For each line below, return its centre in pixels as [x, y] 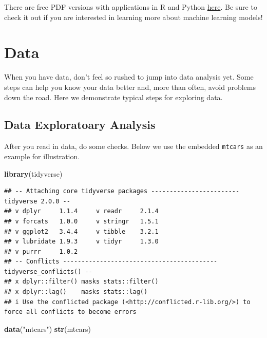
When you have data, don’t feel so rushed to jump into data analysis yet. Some [129, 77]
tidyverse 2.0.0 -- [37, 201]
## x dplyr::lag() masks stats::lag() [76, 292]
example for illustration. [42, 156]
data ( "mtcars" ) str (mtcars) [47, 328]
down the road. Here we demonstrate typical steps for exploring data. [113, 97]
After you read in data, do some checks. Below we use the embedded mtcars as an [133, 146]
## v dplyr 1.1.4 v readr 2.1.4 [81, 211]
